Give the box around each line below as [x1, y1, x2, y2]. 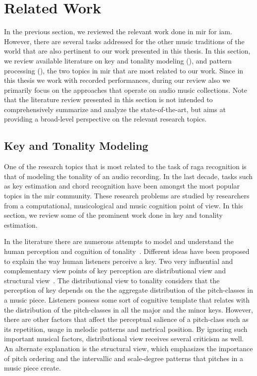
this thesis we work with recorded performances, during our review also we [4, 75, 230, 85]
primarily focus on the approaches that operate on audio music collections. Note [4, 84, 247, 95]
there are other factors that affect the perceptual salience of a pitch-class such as [4, 314, 249, 324]
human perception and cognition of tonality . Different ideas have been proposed [4, 246, 250, 256]
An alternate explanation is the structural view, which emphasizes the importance [4, 343, 253, 353]
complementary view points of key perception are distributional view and [4, 265, 226, 276]
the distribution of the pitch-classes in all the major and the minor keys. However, [4, 304, 253, 314]
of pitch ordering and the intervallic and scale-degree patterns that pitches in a [4, 353, 244, 363]
